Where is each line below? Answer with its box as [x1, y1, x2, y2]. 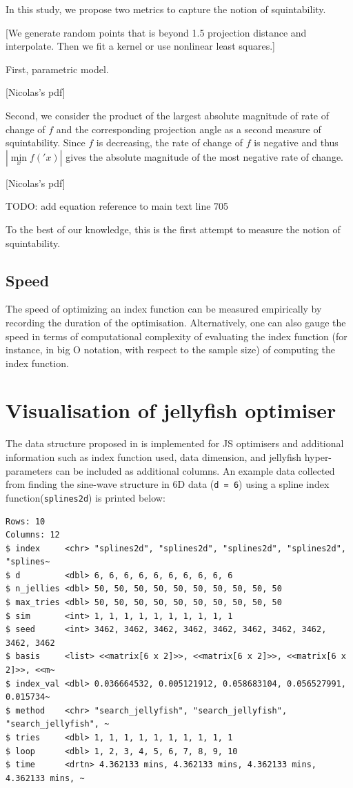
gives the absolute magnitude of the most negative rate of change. [65, 149, 343, 164]
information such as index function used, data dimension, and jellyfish [6, 450, 302, 464]
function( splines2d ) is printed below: [6, 490, 165, 504]
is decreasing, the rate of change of [96, 135, 243, 150]
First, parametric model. [6, 61, 109, 76]
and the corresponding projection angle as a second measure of [56, 121, 321, 136]
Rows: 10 [6, 516, 46, 526]
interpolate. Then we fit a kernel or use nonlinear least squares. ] [6, 39, 275, 53]
